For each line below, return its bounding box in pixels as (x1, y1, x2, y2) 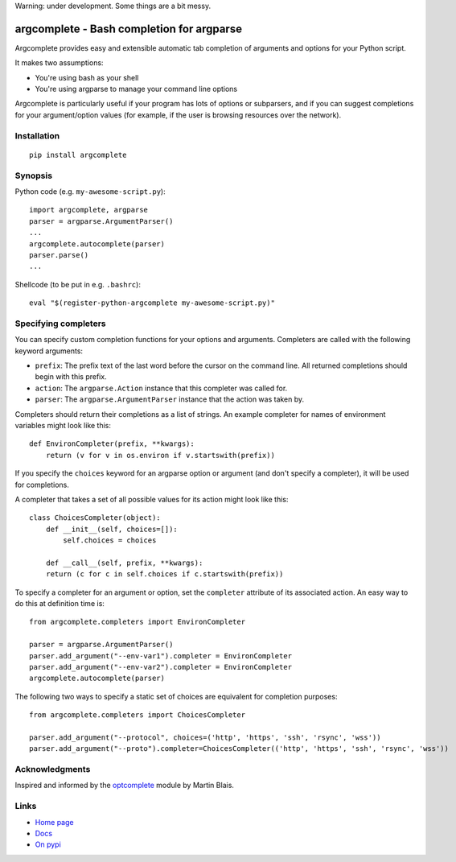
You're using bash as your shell (35, 72, 139, 82)
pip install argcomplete (29, 150, 127, 159)
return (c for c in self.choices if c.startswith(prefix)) (45, 570, 284, 579)
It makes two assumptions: (14, 58, 104, 68)
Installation (14, 130, 60, 141)
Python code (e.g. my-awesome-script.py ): (14, 186, 166, 196)
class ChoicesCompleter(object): (29, 513, 161, 522)
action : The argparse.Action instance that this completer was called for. (35, 383, 288, 393)
